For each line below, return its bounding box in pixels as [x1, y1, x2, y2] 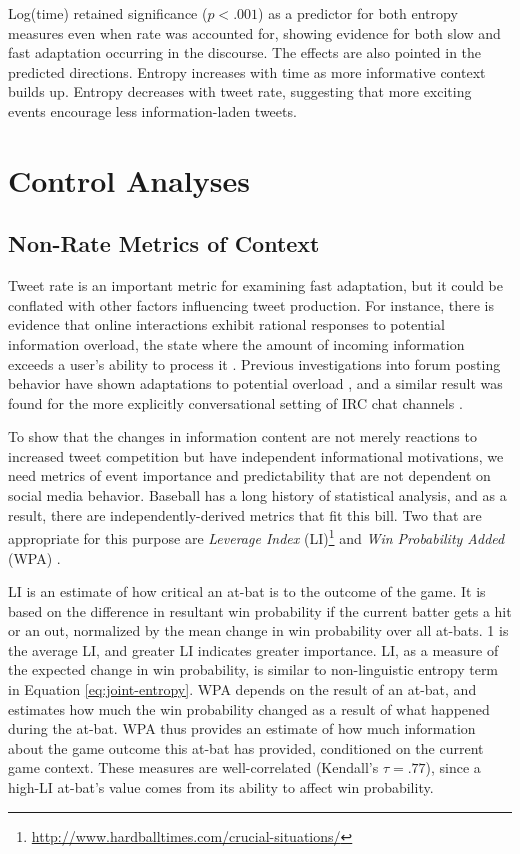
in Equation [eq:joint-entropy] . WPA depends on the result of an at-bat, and [8, 679, 477, 700]
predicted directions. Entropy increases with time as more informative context [8, 61, 486, 82]
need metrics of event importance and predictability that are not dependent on [8, 465, 491, 486]
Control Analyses [8, 159, 250, 200]
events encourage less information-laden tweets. [8, 100, 297, 121]
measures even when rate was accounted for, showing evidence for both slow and [8, 22, 501, 43]
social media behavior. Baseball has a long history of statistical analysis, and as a [8, 485, 507, 506]
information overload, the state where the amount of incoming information [8, 333, 465, 354]
